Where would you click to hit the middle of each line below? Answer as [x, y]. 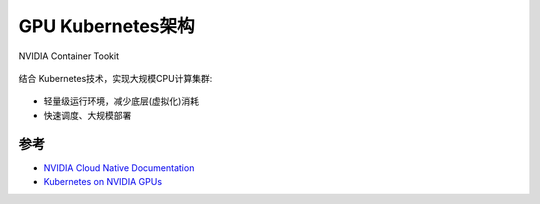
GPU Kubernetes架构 [106, 26]
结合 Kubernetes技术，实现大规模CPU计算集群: [115, 78]
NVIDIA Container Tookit [69, 56]
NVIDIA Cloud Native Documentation [119, 167]
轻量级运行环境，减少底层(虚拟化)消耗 [121, 101]
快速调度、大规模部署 [87, 115]
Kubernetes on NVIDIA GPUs [103, 182]
